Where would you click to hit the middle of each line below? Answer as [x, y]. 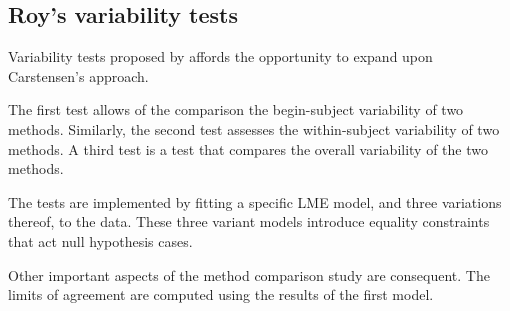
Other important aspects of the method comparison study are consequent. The [249, 274]
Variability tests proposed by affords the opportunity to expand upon [220, 56]
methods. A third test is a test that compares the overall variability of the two [248, 148]
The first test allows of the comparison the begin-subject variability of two [236, 109]
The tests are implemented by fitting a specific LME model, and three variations [255, 201]
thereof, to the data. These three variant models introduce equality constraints [249, 221]
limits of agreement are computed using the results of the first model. [221, 294]
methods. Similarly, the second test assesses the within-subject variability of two [254, 128]
